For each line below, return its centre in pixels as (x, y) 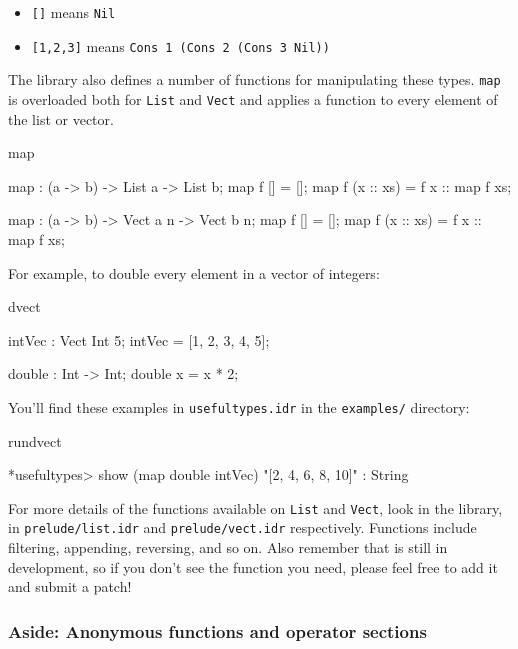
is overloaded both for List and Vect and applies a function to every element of (253, 98)
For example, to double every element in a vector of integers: (194, 272)
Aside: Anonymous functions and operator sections (217, 630)
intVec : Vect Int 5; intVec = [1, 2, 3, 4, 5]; (139, 339)
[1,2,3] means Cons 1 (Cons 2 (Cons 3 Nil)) (180, 45)
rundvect (35, 440)
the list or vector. (61, 118)
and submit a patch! (70, 586)
